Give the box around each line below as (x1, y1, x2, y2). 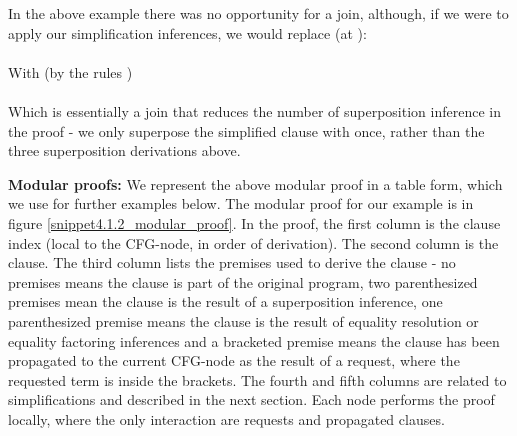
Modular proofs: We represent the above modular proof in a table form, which (8, 173, 503, 194)
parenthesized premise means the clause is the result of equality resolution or (8, 310, 479, 331)
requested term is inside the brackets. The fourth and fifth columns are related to (8, 369, 507, 390)
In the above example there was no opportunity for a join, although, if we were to (8, 3, 509, 23)
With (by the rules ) (8, 61, 133, 82)
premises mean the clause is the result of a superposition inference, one (8, 291, 443, 312)
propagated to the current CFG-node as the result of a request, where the (8, 350, 460, 371)
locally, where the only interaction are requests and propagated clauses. (8, 408, 445, 429)
